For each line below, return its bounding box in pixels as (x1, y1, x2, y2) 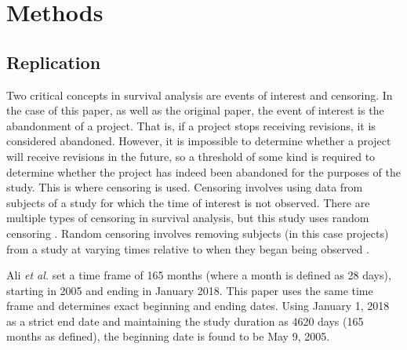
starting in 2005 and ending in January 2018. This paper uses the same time (6, 282, 373, 298)
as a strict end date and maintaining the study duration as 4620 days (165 (6, 312, 364, 329)
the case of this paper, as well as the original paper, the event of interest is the (6, 102, 384, 118)
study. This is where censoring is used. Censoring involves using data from (6, 179, 363, 195)
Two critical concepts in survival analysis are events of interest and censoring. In (6, 86, 393, 103)
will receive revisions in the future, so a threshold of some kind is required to (6, 148, 376, 164)
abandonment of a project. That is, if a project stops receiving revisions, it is (6, 117, 376, 133)
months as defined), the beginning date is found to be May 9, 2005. (6, 328, 330, 345)
